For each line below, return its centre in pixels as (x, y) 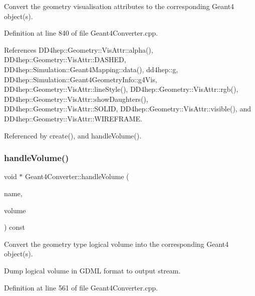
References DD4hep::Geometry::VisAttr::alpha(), (79, 49)
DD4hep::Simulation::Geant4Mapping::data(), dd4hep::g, (91, 69)
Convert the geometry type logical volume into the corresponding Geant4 (116, 244)
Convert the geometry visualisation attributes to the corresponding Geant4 (119, 6)
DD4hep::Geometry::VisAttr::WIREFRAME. (73, 118)
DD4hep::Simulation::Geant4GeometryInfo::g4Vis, (81, 79)
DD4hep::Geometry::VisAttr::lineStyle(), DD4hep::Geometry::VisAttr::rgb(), (121, 89)
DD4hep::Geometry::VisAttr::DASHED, (65, 59)
